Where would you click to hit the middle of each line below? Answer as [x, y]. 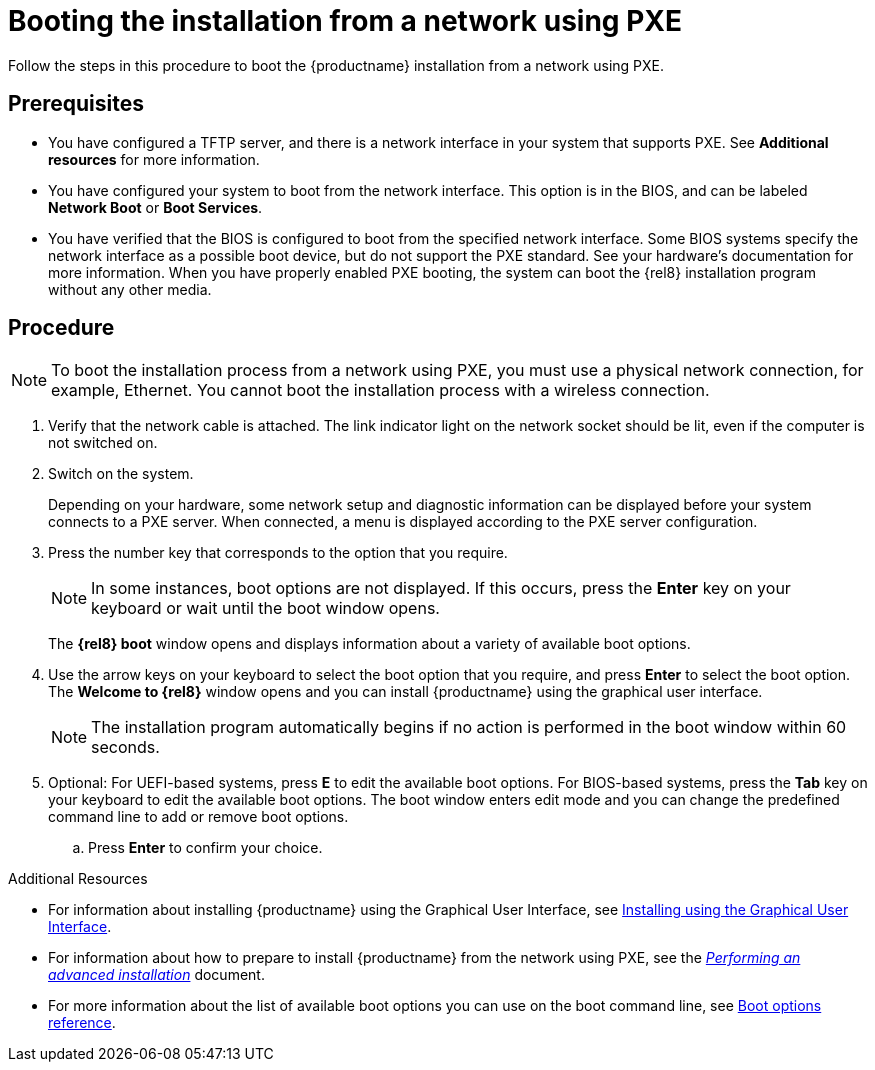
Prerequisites [76, 104]
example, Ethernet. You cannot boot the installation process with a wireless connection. [380, 390]
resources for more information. [154, 159]
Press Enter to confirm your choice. [205, 848]
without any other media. [130, 289]
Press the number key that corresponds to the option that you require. [278, 553]
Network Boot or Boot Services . [155, 207]
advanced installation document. [156, 975]
